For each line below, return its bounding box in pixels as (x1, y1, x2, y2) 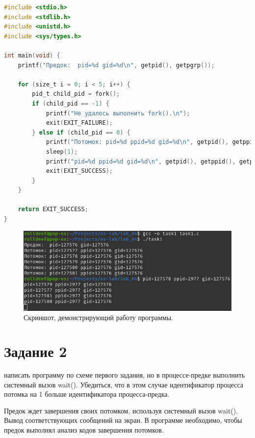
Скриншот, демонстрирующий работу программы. (24, 312, 173, 323)
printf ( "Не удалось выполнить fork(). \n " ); (46, 109, 190, 117)
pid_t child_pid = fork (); (32, 90, 120, 98)
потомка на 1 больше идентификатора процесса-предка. (4, 389, 170, 399)
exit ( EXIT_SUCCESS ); (46, 167, 113, 175)
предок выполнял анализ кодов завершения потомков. (4, 424, 164, 435)
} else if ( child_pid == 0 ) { (32, 129, 130, 136)
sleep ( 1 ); (46, 148, 78, 155)
